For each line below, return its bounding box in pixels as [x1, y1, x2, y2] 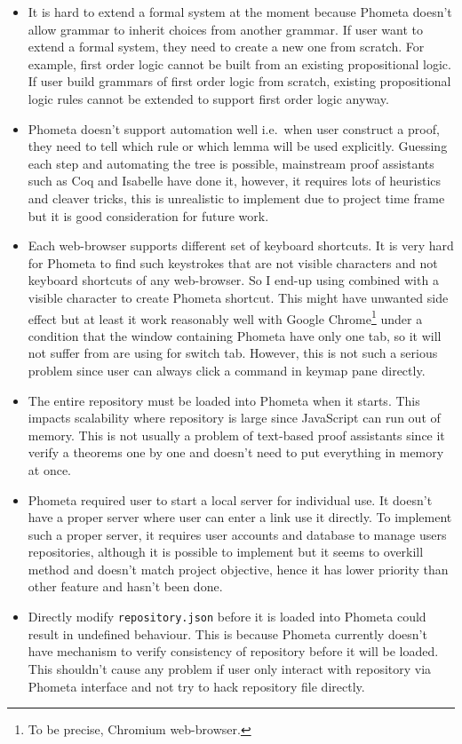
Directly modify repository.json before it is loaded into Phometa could [28, 607, 426, 626]
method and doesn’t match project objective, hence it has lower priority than [28, 559, 449, 578]
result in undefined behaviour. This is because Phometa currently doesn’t [28, 624, 427, 643]
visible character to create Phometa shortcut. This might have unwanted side [28, 288, 449, 306]
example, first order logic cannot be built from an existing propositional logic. [28, 54, 451, 73]
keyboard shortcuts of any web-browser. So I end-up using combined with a [28, 271, 439, 289]
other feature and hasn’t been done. [28, 577, 223, 596]
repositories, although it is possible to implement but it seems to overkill [28, 542, 424, 561]
